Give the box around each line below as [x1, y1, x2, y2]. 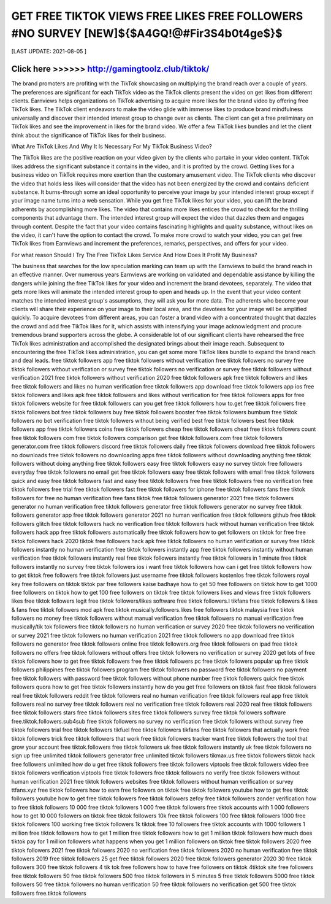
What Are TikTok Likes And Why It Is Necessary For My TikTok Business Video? [11, 142, 212, 150]
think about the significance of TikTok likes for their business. [11, 131, 167, 139]
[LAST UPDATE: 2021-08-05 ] [11, 48, 87, 55]
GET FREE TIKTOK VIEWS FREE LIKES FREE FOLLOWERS [11, 9, 303, 23]
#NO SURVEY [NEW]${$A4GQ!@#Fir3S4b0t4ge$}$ [11, 26, 283, 40]
